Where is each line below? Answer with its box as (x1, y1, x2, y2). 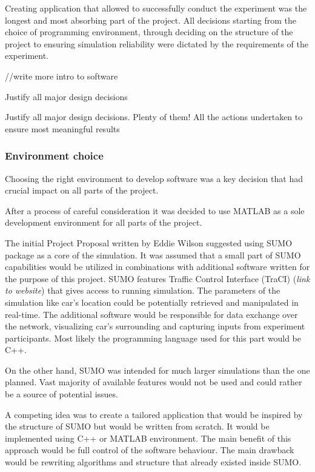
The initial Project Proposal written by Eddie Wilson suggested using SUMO (5, 236, 293, 249)
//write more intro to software (5, 69, 118, 82)
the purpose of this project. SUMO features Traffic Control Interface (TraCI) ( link (5, 272, 310, 285)
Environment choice (5, 148, 104, 163)
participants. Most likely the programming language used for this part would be (5, 331, 301, 344)
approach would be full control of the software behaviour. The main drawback (5, 443, 294, 456)
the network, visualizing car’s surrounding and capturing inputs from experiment (5, 320, 305, 332)
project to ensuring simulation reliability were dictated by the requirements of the (5, 37, 308, 50)
